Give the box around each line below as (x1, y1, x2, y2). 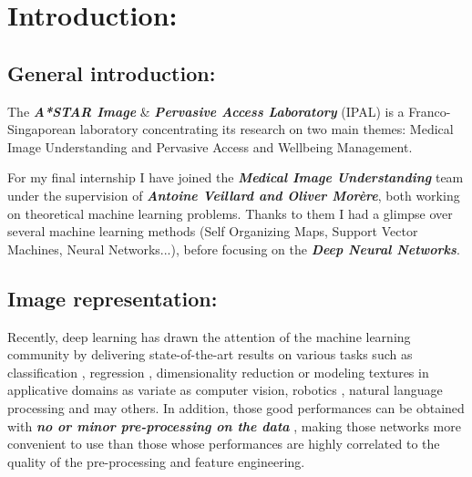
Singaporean (7, 119, 77, 139)
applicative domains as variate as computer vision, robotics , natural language (7, 380, 443, 399)
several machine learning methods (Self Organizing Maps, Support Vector (7, 222, 418, 241)
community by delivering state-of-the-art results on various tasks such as (7, 345, 413, 364)
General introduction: (7, 58, 216, 87)
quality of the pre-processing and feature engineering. (7, 451, 305, 471)
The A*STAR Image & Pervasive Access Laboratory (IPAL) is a (7, 101, 405, 120)
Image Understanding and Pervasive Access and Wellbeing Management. (7, 137, 413, 156)
